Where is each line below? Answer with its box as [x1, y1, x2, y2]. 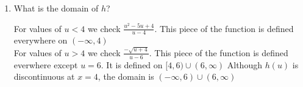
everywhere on [13, 34, 68, 47]
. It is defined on [101, 58, 163, 71]
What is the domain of [13, 2, 99, 14]
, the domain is [98, 70, 154, 83]
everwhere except [13, 58, 78, 71]
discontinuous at [13, 70, 75, 83]
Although [227, 58, 262, 71]
